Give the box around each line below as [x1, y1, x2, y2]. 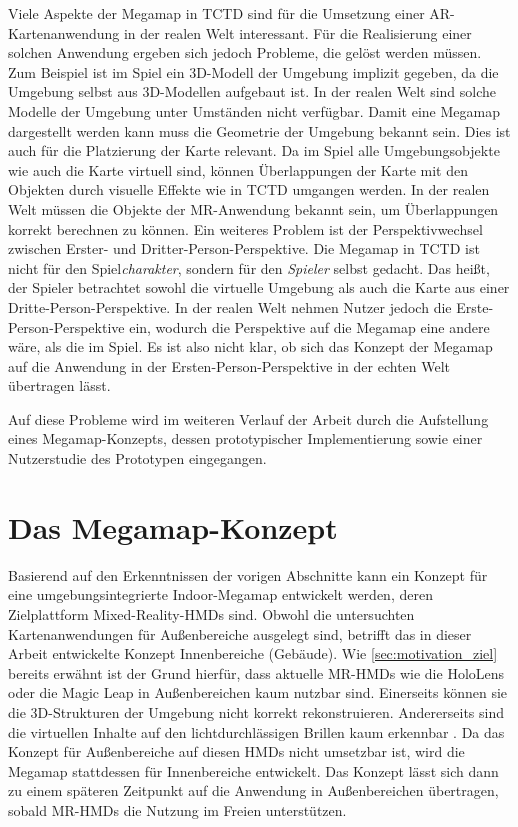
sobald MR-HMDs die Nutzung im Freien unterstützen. [8, 799, 347, 820]
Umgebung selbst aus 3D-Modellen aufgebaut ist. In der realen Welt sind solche [8, 81, 497, 102]
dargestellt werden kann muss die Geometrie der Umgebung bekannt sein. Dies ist [8, 120, 511, 141]
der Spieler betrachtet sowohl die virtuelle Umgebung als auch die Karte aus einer [8, 277, 510, 298]
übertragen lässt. [8, 375, 111, 396]
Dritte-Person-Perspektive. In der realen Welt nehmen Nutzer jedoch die [8, 296, 452, 317]
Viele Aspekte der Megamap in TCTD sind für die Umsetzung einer [8, 3, 425, 23]
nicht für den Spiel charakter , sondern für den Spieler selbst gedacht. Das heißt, [8, 257, 490, 278]
